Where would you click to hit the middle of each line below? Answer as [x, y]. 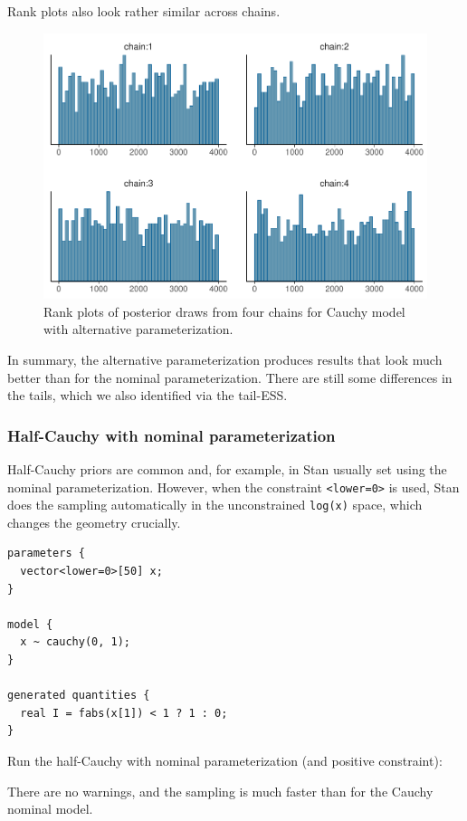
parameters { [46, 554]
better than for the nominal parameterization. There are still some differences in [230, 377]
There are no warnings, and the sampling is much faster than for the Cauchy [220, 791]
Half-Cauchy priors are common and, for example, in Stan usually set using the [227, 468]
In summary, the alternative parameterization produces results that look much [225, 359]
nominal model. [50, 809]
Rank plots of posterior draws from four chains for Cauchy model [224, 311]
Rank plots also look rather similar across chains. [144, 11]
